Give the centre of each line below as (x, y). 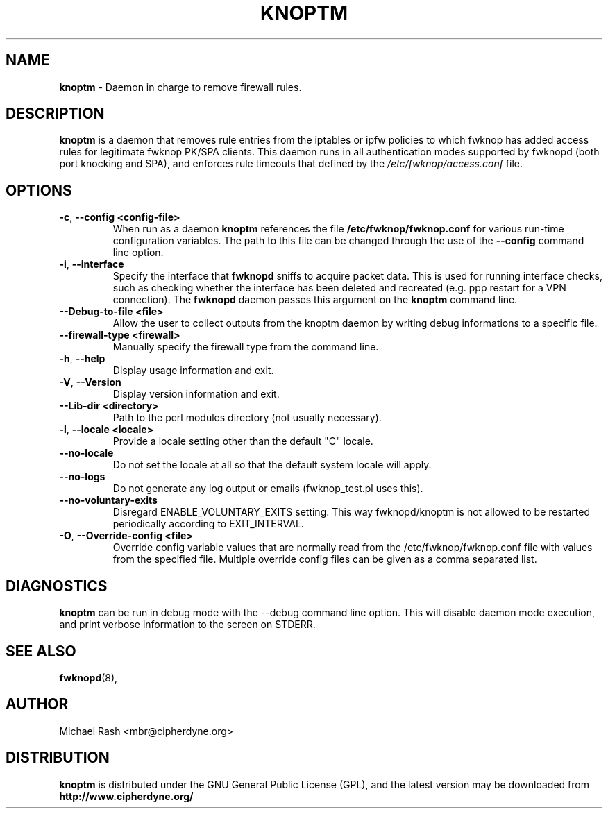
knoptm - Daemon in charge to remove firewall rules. (180, 87)
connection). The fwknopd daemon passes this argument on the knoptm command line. (315, 300)
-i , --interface (92, 264)
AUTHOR (37, 704)
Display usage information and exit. (193, 371)
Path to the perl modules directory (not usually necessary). (247, 418)
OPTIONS (39, 190)
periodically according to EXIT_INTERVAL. (208, 524)
